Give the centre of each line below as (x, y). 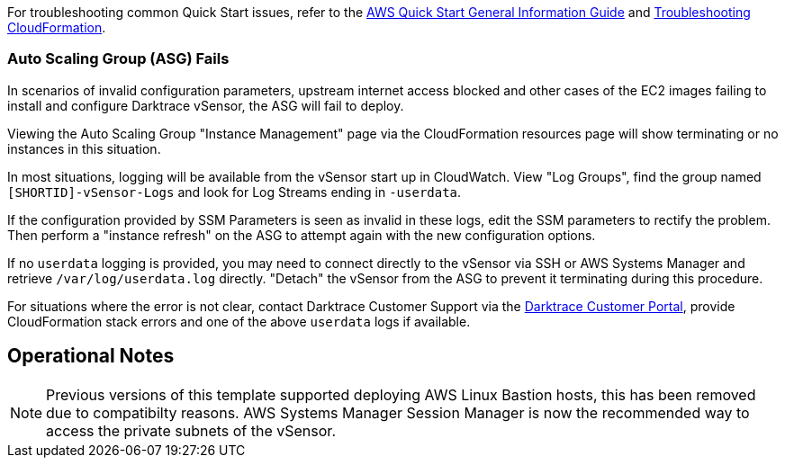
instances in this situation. (84, 148)
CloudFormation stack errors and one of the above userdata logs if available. (239, 321)
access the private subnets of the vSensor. (191, 430)
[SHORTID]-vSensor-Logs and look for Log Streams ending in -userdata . (235, 192)
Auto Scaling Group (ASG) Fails (118, 59)
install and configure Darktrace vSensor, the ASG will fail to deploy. (206, 105)
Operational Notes (91, 356)
